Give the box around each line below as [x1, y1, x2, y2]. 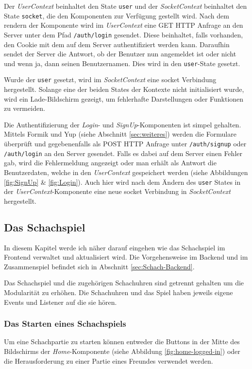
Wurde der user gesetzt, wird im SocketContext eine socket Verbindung [4, 74, 217, 85]
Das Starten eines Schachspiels [4, 317, 126, 330]
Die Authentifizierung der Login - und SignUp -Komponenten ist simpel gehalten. [4, 119, 241, 129]
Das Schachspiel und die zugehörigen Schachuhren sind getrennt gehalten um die [4, 278, 244, 288]
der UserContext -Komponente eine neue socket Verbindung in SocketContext [4, 186, 231, 196]
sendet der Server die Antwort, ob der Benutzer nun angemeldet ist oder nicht [4, 49, 236, 59]
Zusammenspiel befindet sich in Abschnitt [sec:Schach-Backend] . [4, 261, 195, 271]
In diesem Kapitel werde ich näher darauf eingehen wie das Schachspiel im [4, 242, 225, 252]
